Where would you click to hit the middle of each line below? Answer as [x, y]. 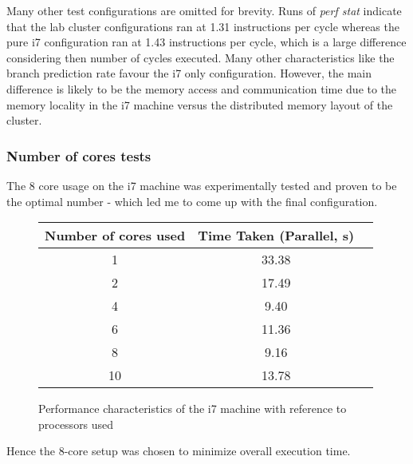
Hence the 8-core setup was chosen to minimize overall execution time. [179, 451]
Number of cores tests [79, 155]
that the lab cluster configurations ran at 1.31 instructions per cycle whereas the [203, 26]
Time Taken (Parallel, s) [276, 236]
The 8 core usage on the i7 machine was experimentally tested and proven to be [202, 185]
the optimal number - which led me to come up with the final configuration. [192, 201]
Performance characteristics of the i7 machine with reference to [193, 408]
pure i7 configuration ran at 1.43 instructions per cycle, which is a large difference [206, 42]
